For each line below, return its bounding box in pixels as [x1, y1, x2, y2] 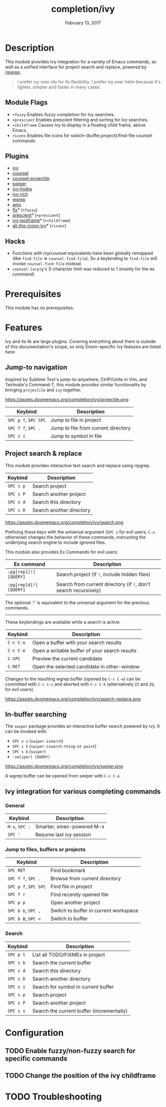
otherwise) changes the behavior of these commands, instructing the [5, 534, 146, 540]
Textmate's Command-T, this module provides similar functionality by [5, 381, 147, 387]
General [5, 802, 25, 809]
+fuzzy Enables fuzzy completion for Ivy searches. [12, 111, 115, 117]
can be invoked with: [5, 729, 48, 735]
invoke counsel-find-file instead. [12, 261, 83, 267]
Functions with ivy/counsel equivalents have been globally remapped [12, 250, 153, 256]
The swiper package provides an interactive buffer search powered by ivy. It [5, 723, 160, 729]
